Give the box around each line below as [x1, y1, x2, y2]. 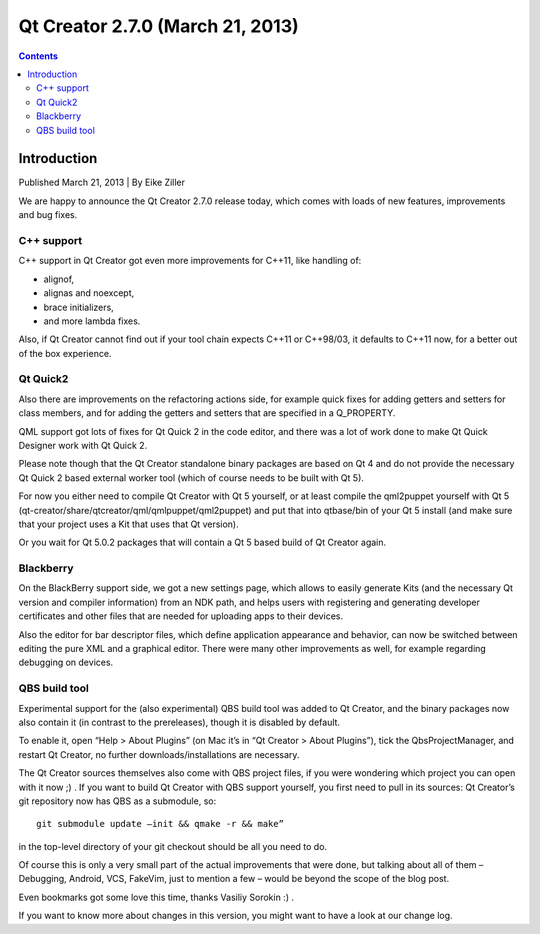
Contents [18, 50, 59, 62]
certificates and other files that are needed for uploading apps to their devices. [18, 610, 344, 622]
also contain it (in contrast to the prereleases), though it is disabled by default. [18, 716, 340, 728]
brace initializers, [43, 301, 114, 313]
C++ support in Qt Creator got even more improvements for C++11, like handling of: [18, 255, 362, 267]
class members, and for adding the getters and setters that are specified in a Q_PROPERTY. [18, 407, 396, 419]
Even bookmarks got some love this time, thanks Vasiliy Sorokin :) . [18, 891, 295, 903]
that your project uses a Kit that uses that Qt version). [18, 518, 239, 530]
